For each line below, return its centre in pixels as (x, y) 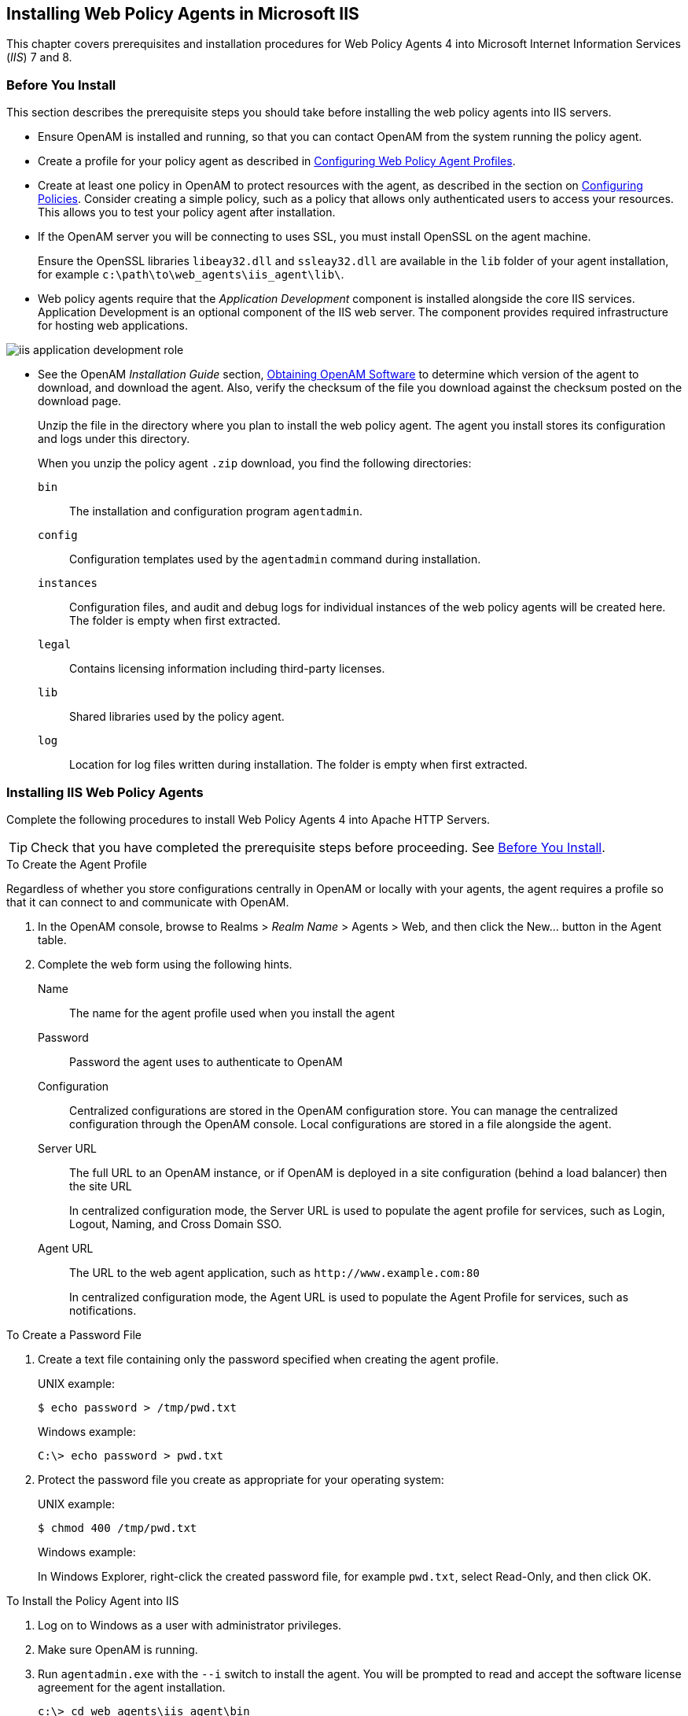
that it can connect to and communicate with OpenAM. (148, 902)
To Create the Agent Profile (77, 864)
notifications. (103, 1310)
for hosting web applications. (113, 326)
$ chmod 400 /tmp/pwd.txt (118, 1528)
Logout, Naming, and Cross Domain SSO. (176, 1223)
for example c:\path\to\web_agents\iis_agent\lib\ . (191, 275)
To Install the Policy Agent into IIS (93, 1600)
